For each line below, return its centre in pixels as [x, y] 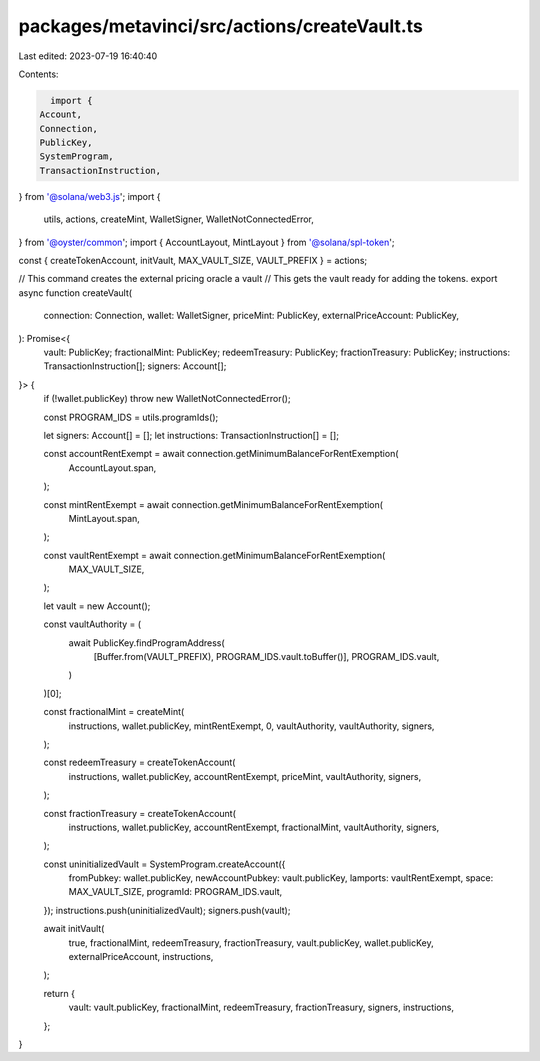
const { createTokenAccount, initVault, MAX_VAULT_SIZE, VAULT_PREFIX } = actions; [193, 261]
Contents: [38, 74]
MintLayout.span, [104, 518]
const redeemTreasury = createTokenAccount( [139, 762]
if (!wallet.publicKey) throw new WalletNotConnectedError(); [167, 399]
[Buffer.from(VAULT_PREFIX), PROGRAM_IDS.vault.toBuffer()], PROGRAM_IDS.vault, [266, 657]
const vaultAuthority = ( [92, 624]
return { [59, 993]
